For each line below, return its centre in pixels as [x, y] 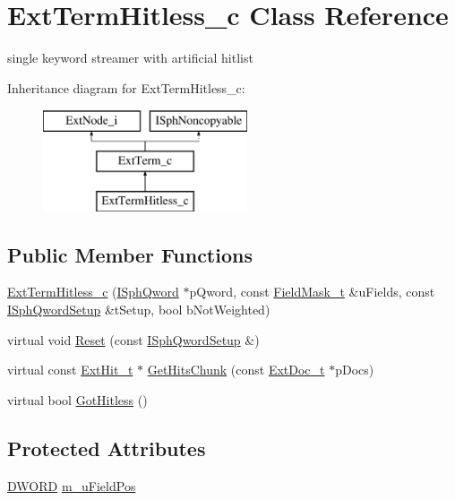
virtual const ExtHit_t [70, 370]
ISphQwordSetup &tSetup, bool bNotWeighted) [139, 310]
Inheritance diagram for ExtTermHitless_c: [126, 87]
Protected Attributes [107, 448]
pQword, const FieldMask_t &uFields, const [312, 292]
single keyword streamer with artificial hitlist [130, 58]
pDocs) [355, 370]
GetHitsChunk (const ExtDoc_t [236, 370]
